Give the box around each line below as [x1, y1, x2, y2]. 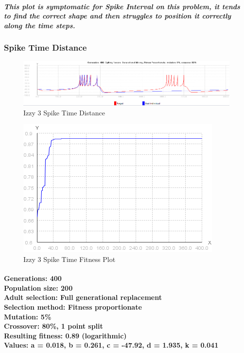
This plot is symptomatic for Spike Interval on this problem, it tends [4, 1, 240, 11]
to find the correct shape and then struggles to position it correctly [4, 11, 231, 21]
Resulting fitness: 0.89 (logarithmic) [4, 330, 127, 340]
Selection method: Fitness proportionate [4, 302, 142, 312]
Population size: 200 [4, 282, 73, 293]
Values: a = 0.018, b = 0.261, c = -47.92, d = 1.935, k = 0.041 [4, 340, 219, 350]
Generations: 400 [4, 273, 62, 283]
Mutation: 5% [4, 311, 52, 321]
